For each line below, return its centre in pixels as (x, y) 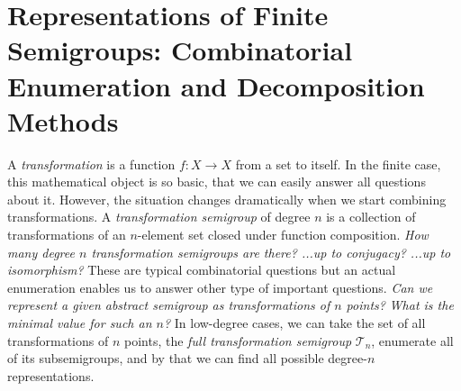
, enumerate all (412, 340)
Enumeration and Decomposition (216, 85)
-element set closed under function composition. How (283, 235)
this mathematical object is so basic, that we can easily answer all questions (217, 182)
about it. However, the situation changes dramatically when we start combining (227, 199)
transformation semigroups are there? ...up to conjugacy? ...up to (271, 252)
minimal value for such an (80, 323)
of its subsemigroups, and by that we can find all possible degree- (187, 358)
